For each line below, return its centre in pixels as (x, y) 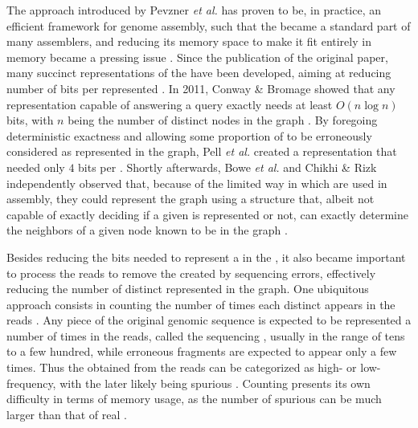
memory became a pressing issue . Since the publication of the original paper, (197, 57)
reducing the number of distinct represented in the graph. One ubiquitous (188, 289)
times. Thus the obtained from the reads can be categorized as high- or (182, 367)
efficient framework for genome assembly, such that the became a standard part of (209, 25)
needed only (36, 167)
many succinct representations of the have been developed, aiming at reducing (199, 73)
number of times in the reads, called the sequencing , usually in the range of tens (206, 335)
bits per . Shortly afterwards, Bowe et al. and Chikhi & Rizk (227, 167)
